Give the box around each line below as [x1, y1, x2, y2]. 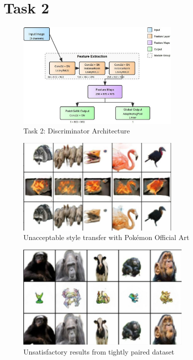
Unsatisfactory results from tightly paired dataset [23, 346, 175, 357]
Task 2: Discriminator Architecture [23, 125, 130, 136]
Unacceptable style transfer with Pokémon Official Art [23, 232, 190, 242]
